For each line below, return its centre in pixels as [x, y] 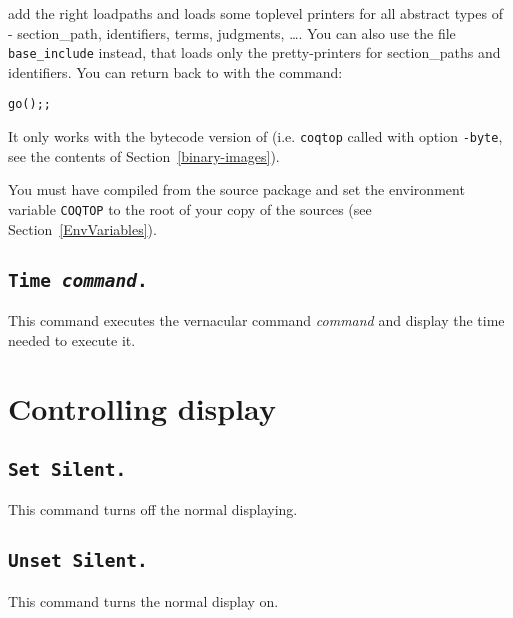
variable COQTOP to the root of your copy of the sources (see [190, 208]
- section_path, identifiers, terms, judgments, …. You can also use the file [232, 32]
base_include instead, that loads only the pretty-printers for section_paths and [254, 52]
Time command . [78, 280]
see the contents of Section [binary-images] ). [144, 155]
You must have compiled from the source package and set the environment [236, 189]
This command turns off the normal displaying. [153, 509]
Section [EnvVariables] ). [82, 228]
